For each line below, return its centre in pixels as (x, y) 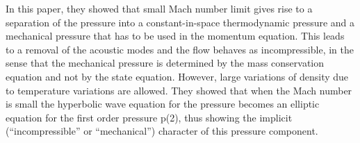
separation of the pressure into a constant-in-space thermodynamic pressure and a (180, 22)
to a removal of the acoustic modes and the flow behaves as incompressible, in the (180, 49)
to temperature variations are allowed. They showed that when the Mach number (179, 90)
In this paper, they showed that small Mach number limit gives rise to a (159, 8)
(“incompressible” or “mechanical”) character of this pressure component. (162, 131)
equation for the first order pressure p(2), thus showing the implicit (149, 117)
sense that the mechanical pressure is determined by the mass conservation (165, 63)
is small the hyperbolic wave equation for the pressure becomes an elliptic (163, 104)
